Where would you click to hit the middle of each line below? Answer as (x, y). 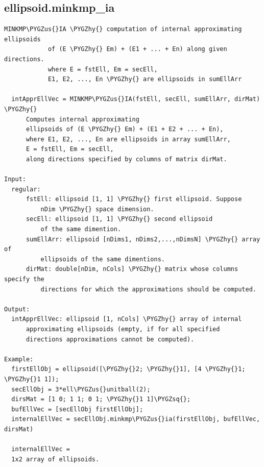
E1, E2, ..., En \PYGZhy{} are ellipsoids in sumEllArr (145, 79)
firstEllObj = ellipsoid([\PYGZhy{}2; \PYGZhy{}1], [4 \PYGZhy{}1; (128, 369)
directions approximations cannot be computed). (110, 339)
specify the (24, 279)
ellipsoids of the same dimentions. (103, 259)
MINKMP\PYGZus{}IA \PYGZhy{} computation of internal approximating (123, 29)
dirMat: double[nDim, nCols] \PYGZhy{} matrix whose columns (132, 269)
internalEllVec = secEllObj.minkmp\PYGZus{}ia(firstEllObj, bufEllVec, (136, 419)
